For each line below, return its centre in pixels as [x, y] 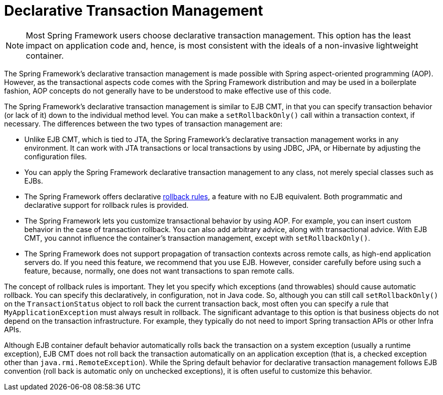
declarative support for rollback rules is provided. [107, 205]
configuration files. [56, 156]
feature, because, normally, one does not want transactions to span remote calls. [159, 271]
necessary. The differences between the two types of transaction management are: [143, 123]
